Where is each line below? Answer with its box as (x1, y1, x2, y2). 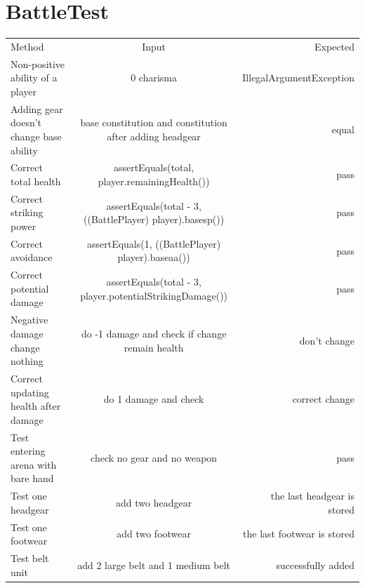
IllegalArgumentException (242, 70, 354, 85)
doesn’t (11, 115, 42, 130)
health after (11, 399, 61, 413)
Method (11, 39, 44, 53)
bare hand (11, 471, 54, 486)
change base (11, 128, 62, 143)
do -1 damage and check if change (81, 326, 227, 340)
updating (11, 385, 49, 399)
